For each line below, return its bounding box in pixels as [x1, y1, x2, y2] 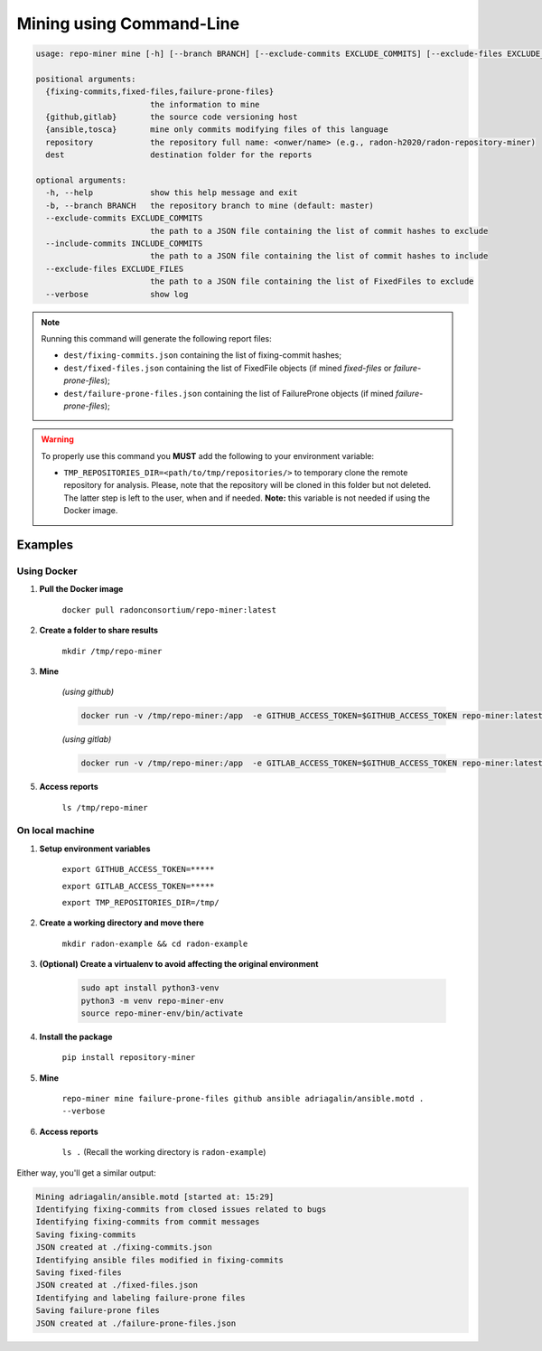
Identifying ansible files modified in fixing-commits [35, 1254, 284, 1265]
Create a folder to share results [39, 624, 158, 636]
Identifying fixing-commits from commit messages [35, 1216, 260, 1227]
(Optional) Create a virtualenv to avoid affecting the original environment [39, 959, 319, 970]
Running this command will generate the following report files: [41, 333, 272, 343]
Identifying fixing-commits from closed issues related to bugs [35, 1205, 327, 1215]
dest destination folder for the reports [45, 150, 313, 160]
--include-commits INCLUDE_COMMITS [45, 239, 203, 249]
